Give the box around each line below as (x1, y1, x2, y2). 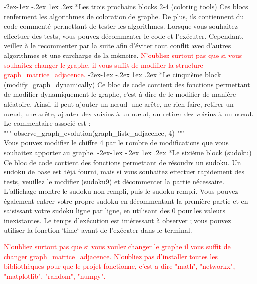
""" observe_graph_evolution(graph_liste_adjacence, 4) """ (4, 127, 185, 138)
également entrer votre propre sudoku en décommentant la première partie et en (4, 195, 248, 206)
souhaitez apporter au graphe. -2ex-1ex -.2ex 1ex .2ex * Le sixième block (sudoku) (4, 147, 252, 157)
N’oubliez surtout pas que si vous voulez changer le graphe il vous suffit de (4, 241, 231, 252)
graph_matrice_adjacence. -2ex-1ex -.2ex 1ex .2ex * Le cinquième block (4, 69, 221, 80)
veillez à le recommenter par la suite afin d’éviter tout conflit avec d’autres (4, 40, 231, 51)
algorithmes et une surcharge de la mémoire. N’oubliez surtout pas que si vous (4, 50, 242, 60)
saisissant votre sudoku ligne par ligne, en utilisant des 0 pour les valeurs (4, 205, 226, 216)
